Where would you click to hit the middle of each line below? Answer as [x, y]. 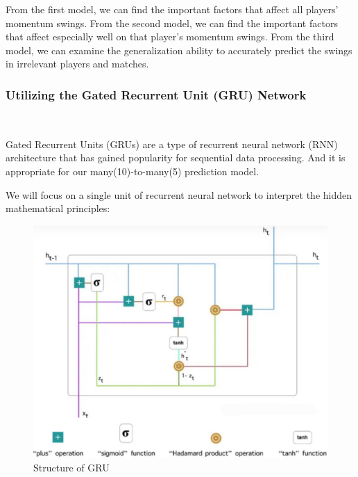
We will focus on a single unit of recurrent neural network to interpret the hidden [179, 194]
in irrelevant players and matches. [77, 64]
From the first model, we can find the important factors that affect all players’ [172, 9]
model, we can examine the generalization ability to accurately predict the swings [179, 50]
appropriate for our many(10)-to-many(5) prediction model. [133, 171]
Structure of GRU [71, 467]
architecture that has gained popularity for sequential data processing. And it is [176, 157]
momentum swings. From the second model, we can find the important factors [172, 23]
